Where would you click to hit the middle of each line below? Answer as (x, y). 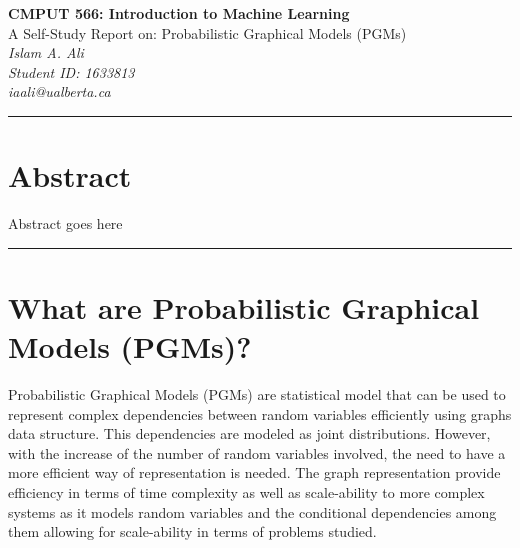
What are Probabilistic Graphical (244, 306)
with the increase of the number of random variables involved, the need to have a (257, 452)
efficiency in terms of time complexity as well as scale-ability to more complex (246, 491)
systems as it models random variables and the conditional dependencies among (252, 511)
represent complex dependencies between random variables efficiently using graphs (260, 413)
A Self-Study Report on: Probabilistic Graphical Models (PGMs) (207, 32)
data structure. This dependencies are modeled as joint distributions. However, (249, 433)
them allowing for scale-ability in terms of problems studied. (192, 531)
